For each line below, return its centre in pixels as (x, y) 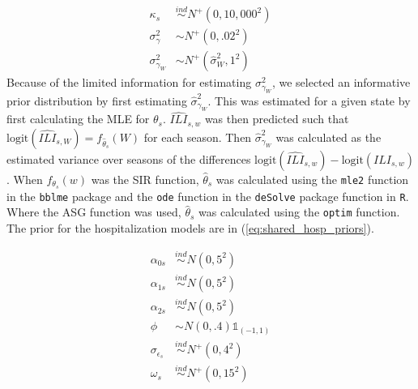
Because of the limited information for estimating (129, 82)
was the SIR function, (145, 179)
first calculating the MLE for (78, 119)
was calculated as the (328, 137)
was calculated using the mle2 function (312, 179)
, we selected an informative (341, 82)
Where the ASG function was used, (94, 212)
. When (25, 179)
